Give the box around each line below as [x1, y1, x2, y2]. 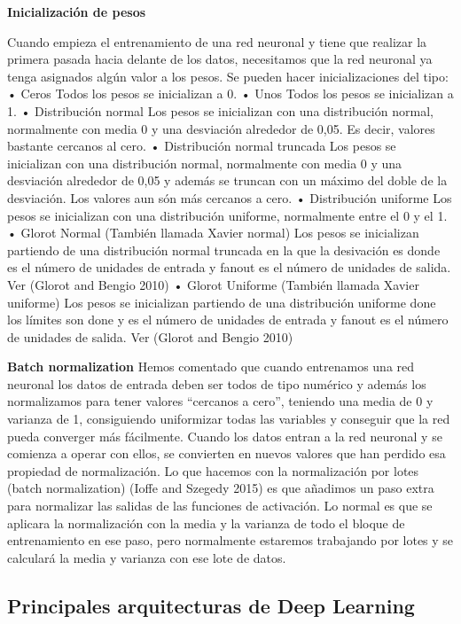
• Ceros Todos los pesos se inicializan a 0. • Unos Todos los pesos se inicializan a [7, 84, 454, 103]
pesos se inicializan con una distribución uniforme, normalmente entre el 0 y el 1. [7, 206, 448, 224]
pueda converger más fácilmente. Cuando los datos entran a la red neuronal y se [7, 426, 442, 445]
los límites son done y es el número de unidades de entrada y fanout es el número [7, 310, 449, 329]
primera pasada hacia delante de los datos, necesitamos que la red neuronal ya [7, 50, 433, 68]
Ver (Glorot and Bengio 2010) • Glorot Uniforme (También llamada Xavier [7, 275, 419, 293]
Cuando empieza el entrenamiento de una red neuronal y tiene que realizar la [7, 32, 427, 51]
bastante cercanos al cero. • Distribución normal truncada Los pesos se [7, 136, 396, 155]
